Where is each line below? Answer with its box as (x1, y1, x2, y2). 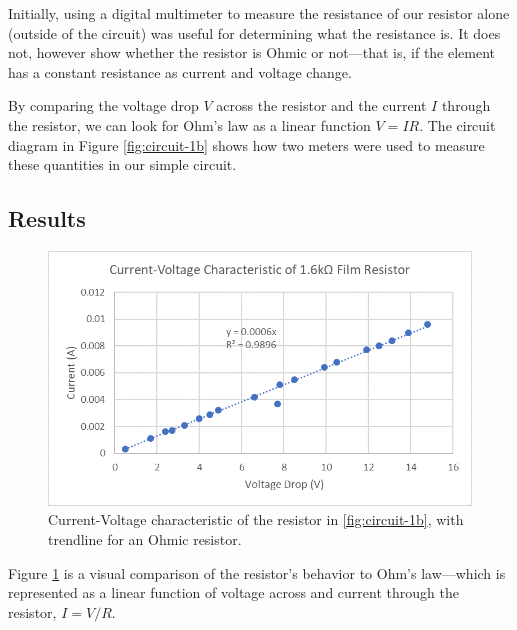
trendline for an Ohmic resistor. (48, 528, 242, 549)
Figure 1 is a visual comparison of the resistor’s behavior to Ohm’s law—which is (8, 562, 506, 583)
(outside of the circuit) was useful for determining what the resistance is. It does (8, 22, 501, 43)
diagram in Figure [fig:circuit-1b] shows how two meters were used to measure (8, 134, 485, 155)
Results (8, 203, 86, 234)
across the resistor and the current (216, 95, 427, 116)
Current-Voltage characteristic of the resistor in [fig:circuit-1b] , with (48, 509, 464, 530)
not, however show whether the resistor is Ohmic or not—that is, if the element (8, 42, 496, 63)
